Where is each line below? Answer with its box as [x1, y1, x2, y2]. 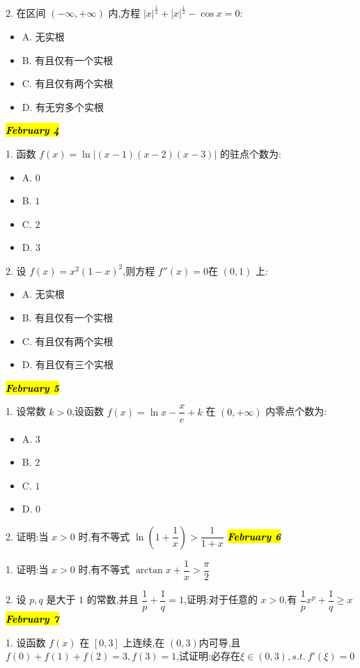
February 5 [6, 380, 59, 395]
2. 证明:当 [6, 529, 49, 543]
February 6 [227, 529, 281, 543]
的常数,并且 [86, 592, 139, 607]
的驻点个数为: [219, 146, 281, 160]
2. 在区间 [6, 6, 46, 20]
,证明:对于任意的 [184, 592, 258, 607]
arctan [135, 565, 163, 576]
